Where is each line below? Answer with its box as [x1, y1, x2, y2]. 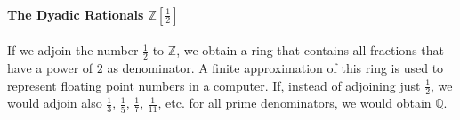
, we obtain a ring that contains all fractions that [176, 41, 444, 60]
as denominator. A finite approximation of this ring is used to [107, 59, 444, 77]
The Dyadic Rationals [7, 4, 144, 23]
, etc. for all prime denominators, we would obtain [157, 93, 432, 112]
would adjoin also [7, 93, 102, 112]
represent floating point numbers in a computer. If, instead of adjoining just [7, 76, 421, 94]
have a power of [7, 59, 93, 77]
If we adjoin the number [7, 41, 139, 60]
